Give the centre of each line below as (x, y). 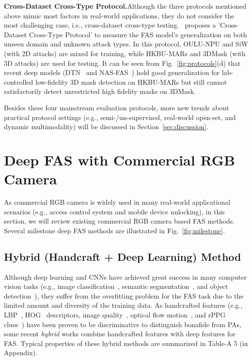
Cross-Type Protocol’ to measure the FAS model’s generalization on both (138, 34)
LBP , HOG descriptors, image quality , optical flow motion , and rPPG (115, 314)
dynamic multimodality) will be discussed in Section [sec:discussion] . (106, 127)
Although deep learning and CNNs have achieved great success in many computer (125, 277)
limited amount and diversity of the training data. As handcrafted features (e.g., (123, 305)
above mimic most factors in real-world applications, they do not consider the (119, 15)
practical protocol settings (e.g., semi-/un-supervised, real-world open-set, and (120, 117)
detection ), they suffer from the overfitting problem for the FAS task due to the (124, 295)
